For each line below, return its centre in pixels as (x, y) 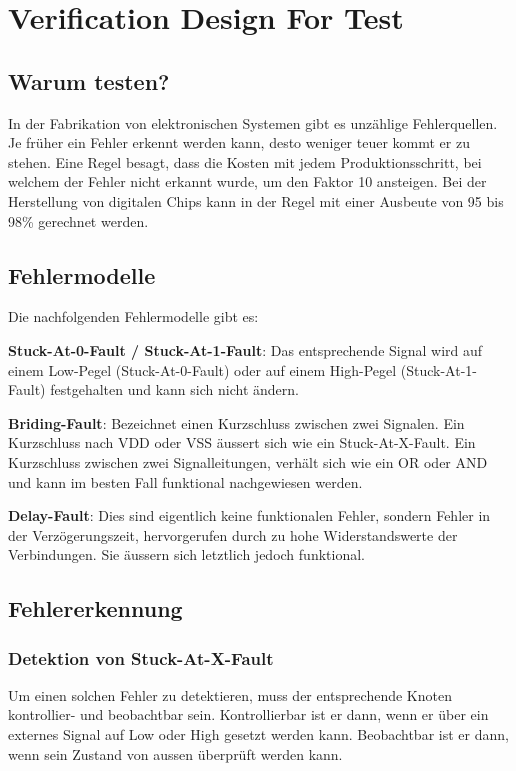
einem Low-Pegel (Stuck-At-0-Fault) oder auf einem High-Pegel (202, 369)
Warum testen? (89, 80)
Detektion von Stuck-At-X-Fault (141, 657)
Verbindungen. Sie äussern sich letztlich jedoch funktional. (186, 554)
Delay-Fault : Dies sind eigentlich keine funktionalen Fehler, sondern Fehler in (249, 515)
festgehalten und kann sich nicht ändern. (174, 389)
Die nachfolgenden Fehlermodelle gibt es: (133, 316)
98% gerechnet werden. (78, 220)
